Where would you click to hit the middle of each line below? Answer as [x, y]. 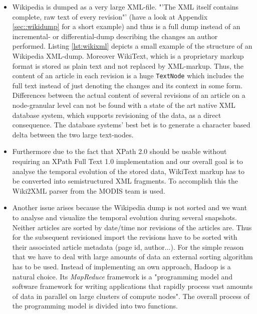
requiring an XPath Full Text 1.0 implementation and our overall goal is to [127, 161]
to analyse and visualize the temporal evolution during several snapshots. [125, 217]
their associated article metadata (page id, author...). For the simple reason [128, 247]
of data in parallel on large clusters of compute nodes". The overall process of [131, 296]
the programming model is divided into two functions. [95, 306]
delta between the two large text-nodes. [73, 134]
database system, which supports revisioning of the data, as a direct [117, 115]
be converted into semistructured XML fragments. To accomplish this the [125, 181]
